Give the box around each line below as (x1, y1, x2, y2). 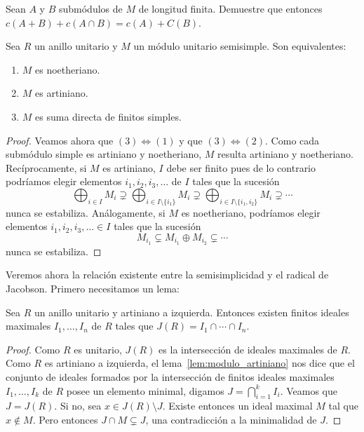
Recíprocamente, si (6, 160, 87, 175)
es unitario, (74, 342, 122, 356)
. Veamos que (280, 383, 337, 398)
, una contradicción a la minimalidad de (145, 412, 317, 426)
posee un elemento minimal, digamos (66, 383, 224, 398)
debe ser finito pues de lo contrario (166, 160, 316, 175)
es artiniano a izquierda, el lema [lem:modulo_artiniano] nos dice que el (44, 356, 355, 370)
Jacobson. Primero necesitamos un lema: (6, 281, 180, 295)
